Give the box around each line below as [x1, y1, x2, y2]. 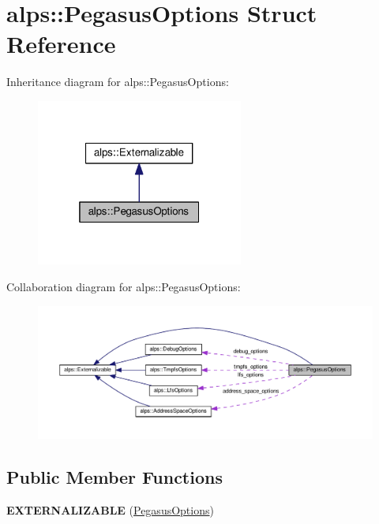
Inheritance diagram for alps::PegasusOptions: [6, 73, 229, 90]
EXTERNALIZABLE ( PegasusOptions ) [6, 501, 214, 518]
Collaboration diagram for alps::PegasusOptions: [6, 279, 241, 295]
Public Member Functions [6, 465, 223, 489]
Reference [6, 28, 116, 60]
